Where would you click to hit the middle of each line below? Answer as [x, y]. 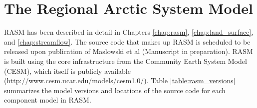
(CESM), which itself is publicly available [67, 71]
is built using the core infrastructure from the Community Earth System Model [126, 61]
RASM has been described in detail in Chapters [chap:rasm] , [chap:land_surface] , [129, 32]
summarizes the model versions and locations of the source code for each [115, 90]
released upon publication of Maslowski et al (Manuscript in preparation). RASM [128, 51]
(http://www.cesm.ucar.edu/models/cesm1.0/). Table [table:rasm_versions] [120, 81]
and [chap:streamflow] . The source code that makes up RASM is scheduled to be [127, 41]
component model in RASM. [48, 100]
